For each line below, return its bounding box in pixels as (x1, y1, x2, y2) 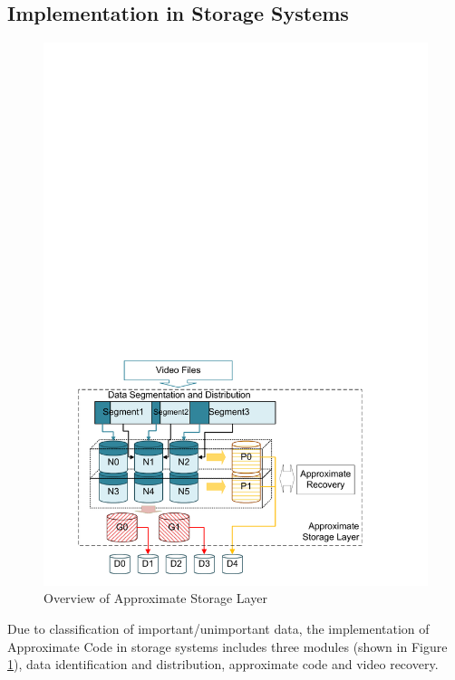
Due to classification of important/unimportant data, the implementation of (7, 619, 430, 638)
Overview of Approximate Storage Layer (44, 589, 267, 608)
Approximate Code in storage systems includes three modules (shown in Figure (7, 637, 448, 656)
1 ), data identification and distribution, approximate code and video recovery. (7, 655, 439, 674)
